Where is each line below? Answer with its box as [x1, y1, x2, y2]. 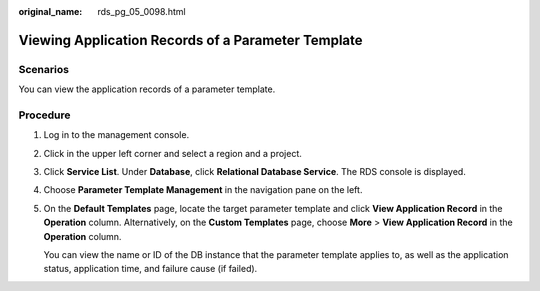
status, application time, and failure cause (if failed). [43, 263, 258, 275]
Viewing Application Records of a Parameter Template [18, 31, 364, 49]
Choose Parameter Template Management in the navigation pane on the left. [43, 184, 363, 196]
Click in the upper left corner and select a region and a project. [43, 147, 302, 159]
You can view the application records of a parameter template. [18, 83, 276, 95]
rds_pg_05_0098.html [97, 6, 186, 17]
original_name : [18, 6, 83, 17]
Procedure [18, 108, 71, 122]
